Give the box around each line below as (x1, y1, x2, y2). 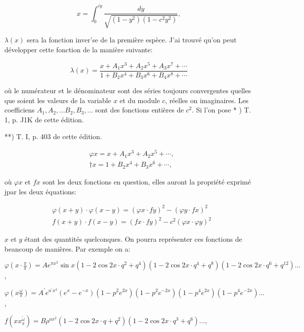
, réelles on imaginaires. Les (165, 95, 249, 105)
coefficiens (4, 105, 35, 115)
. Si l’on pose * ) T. (192, 105, 251, 115)
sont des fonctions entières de (95, 105, 184, 115)
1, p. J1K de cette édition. (4, 114, 84, 125)
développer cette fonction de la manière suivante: (4, 44, 153, 55)
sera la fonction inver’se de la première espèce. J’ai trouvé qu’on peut (27, 35, 237, 45)
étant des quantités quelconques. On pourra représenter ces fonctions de (24, 234, 242, 244)
